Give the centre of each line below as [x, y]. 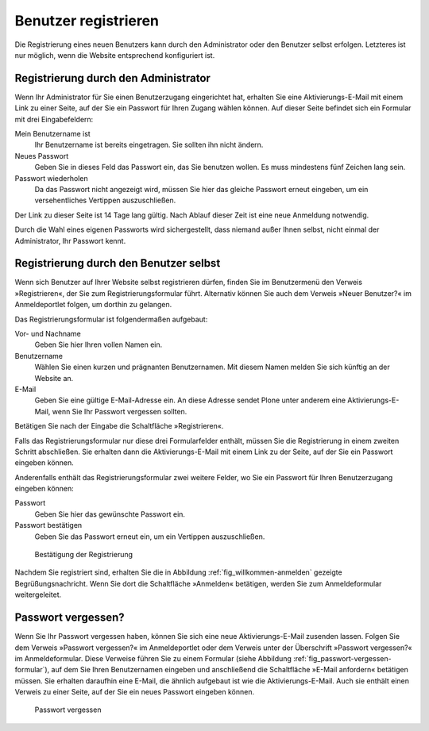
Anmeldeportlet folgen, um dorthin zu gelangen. [93, 305]
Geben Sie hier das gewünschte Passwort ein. [110, 514]
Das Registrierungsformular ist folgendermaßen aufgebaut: [111, 319]
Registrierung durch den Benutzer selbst [118, 263]
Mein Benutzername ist [52, 134]
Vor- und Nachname [48, 334]
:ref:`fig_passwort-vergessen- [342, 658]
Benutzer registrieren [87, 21]
